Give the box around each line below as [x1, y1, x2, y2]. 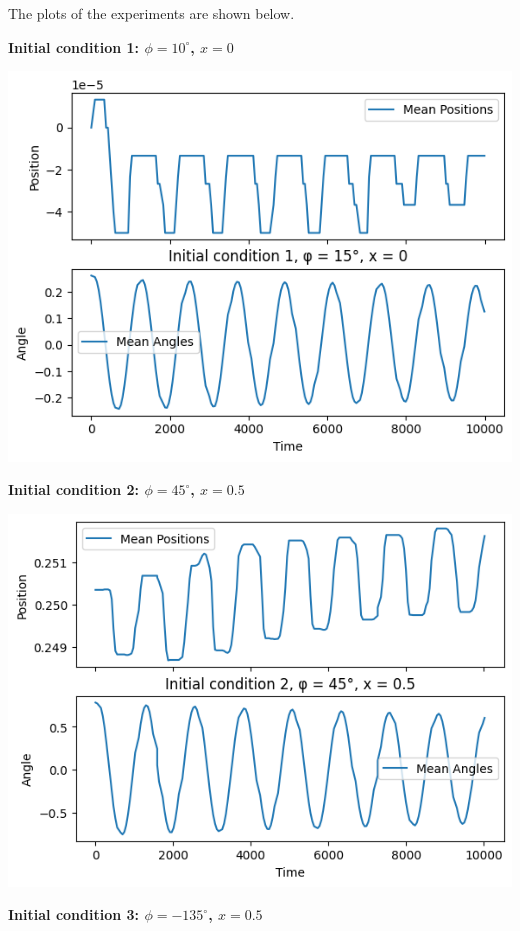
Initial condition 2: [8, 479, 140, 500]
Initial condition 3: [8, 904, 140, 925]
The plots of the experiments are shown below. [8, 3, 295, 23]
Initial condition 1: [8, 36, 140, 57]
